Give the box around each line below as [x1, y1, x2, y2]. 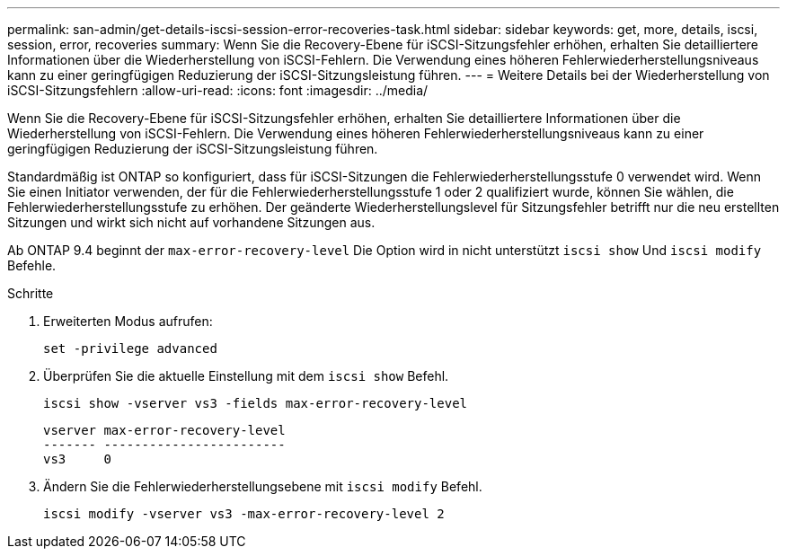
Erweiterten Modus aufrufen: [43, 313, 213, 329]
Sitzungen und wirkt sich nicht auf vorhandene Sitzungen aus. [7, 215, 376, 230]
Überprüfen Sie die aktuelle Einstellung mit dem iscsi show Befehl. [43, 368, 449, 384]
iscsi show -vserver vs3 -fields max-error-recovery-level [43, 396, 468, 410]
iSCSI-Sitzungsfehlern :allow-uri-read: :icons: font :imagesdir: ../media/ [7, 83, 429, 98]
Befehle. [7, 258, 57, 273]
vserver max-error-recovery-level [43, 423, 286, 437]
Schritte [7, 286, 54, 301]
